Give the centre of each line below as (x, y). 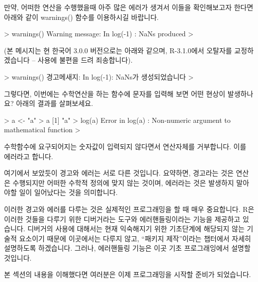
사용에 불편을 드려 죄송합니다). (85, 60)
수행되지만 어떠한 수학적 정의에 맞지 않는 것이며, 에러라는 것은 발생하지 (123, 182)
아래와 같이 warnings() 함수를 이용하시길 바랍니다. (82, 17)
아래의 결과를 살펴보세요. (55, 103)
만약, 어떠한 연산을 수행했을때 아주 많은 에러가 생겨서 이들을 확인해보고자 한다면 (129, 7)
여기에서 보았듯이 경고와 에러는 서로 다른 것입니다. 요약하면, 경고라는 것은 (119, 173)
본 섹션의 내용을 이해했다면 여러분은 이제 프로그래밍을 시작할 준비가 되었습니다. (128, 274)
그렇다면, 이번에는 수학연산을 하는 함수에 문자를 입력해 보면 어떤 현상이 (115, 93)
